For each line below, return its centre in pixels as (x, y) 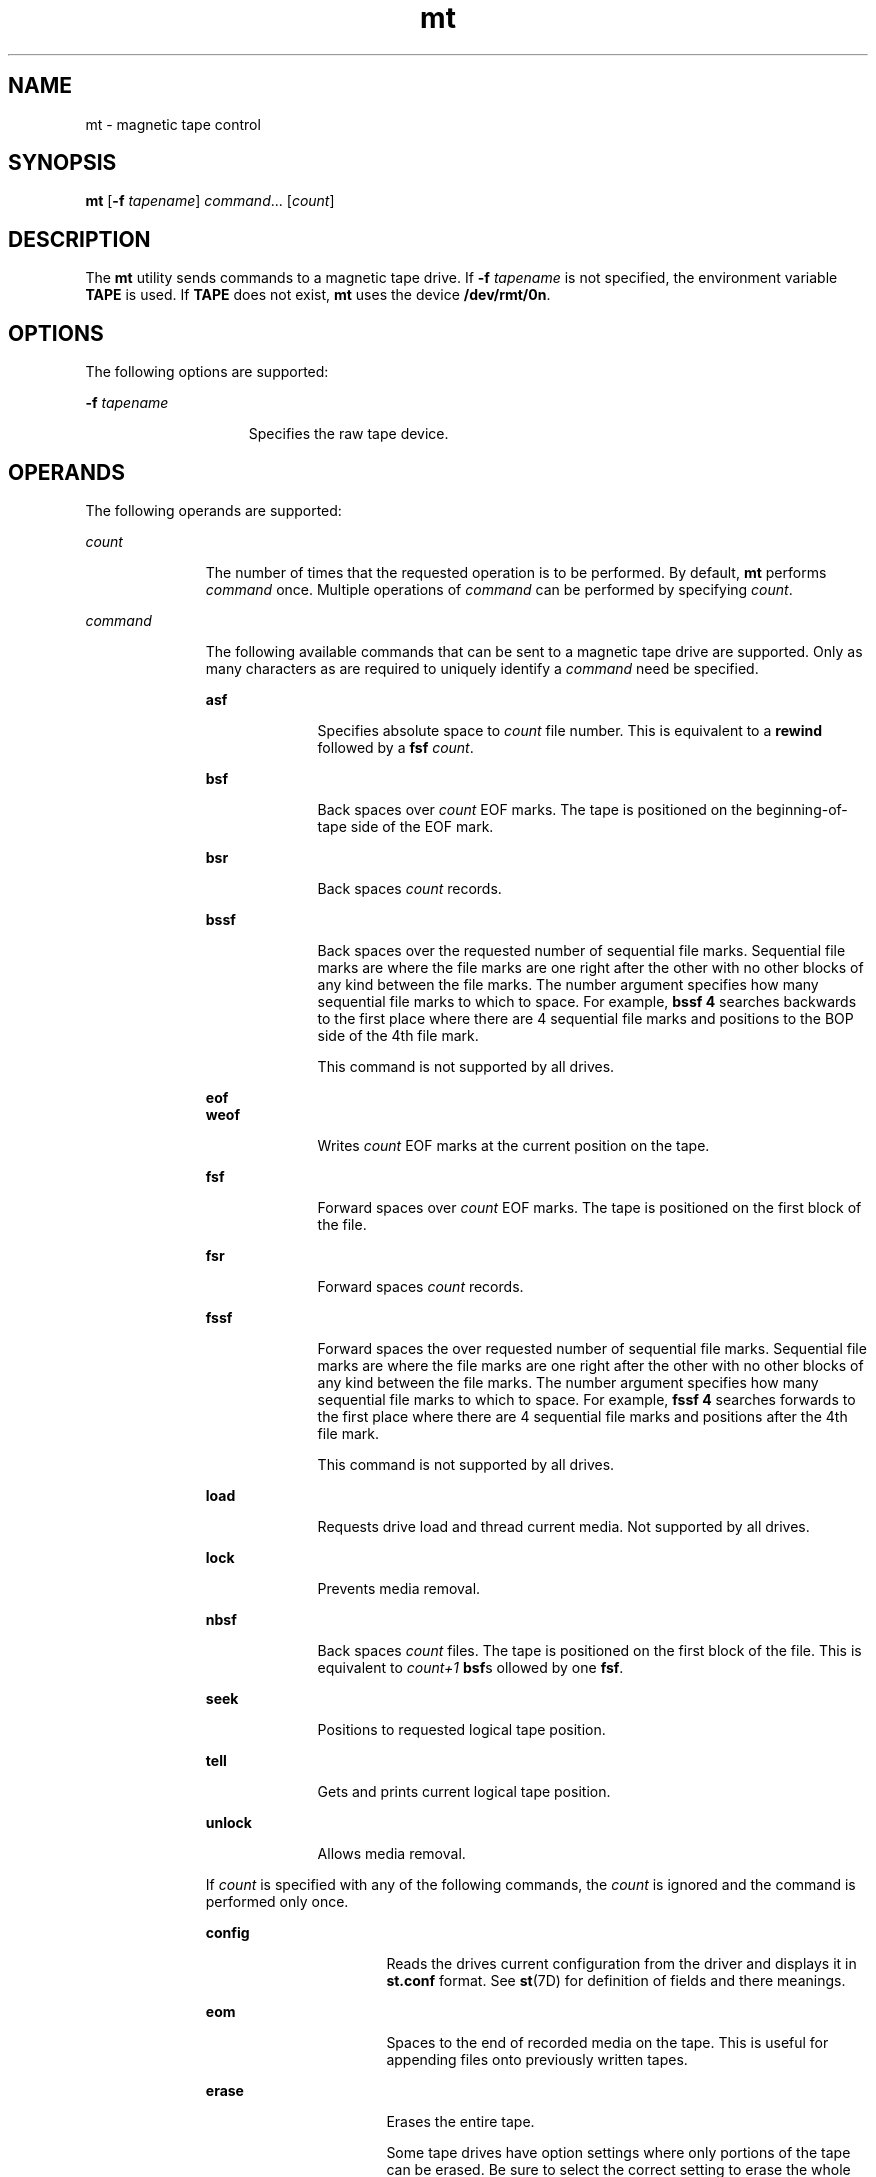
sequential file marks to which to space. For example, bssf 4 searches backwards (587, 1001)
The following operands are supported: (213, 510)
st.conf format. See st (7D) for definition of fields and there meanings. (616, 1980)
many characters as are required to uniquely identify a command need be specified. (482, 668)
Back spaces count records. (409, 888)
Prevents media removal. (399, 1588)
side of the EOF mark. (422, 826)
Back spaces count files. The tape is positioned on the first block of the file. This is (589, 1650)
